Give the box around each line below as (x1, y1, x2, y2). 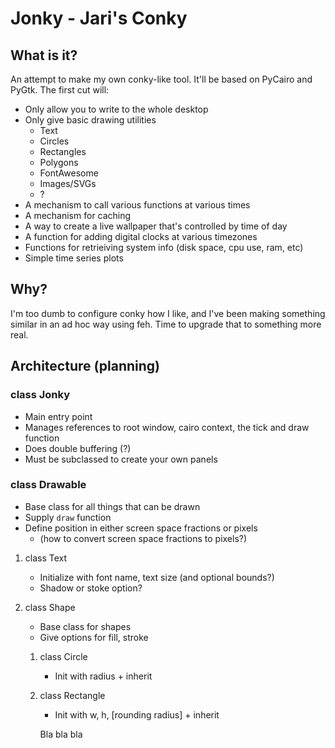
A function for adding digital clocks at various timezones (24, 231, 258, 242)
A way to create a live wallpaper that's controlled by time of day (24, 220, 288, 232)
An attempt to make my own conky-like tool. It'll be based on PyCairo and (10, 73, 313, 85)
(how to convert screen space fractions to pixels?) (39, 532, 248, 544)
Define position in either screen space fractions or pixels (24, 522, 258, 534)
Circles (39, 135, 70, 147)
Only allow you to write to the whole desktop (24, 103, 209, 115)
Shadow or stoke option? (39, 582, 143, 594)
